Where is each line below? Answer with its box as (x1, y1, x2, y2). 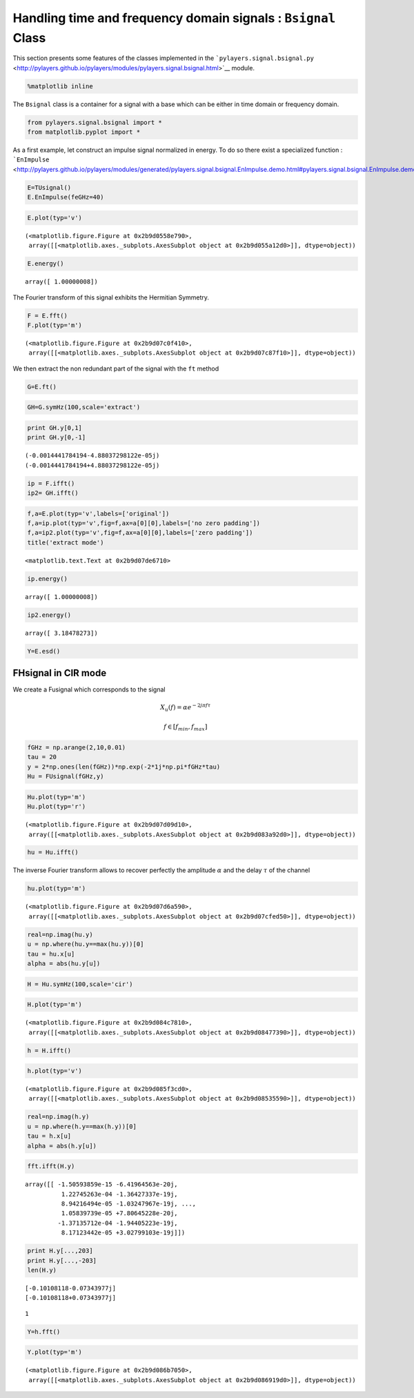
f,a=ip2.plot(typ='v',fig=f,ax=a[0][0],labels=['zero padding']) (27, 529, 253, 537)
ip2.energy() (27, 611, 72, 619)
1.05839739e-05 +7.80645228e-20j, (61, 1210, 179, 1217)
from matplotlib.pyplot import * (27, 128, 141, 136)
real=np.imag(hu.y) (27, 930, 93, 938)
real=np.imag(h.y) (27, 1113, 90, 1121)
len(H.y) (27, 1266, 57, 1274)
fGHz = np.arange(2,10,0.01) (27, 743, 126, 751)
